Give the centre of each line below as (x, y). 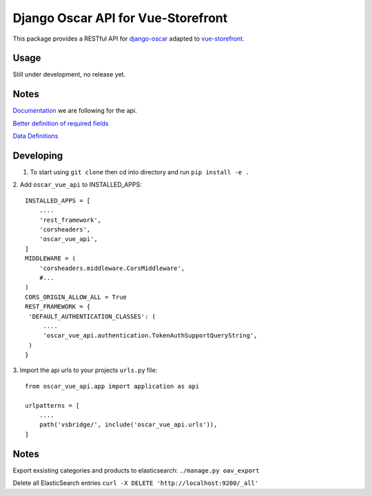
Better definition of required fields (61, 123)
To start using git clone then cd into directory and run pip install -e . (139, 172)
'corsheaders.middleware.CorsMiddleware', (112, 268)
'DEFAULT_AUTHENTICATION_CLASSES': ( (92, 316)
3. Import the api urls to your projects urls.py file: (85, 370)
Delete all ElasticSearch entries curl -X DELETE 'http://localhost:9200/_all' (136, 483)
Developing (38, 155)
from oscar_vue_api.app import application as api (112, 386)
